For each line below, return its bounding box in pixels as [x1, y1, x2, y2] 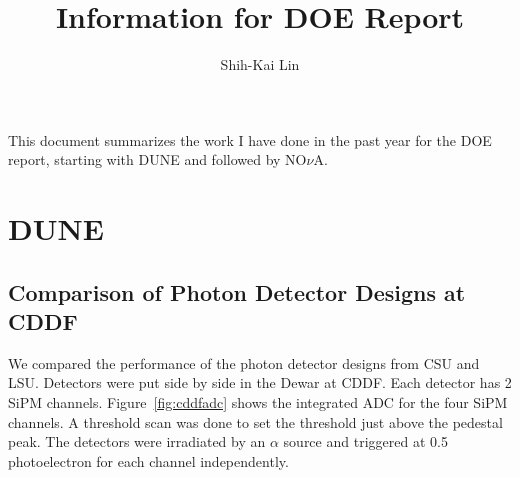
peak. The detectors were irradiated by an [8, 431, 266, 452]
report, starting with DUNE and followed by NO [8, 149, 307, 170]
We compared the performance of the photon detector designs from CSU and [8, 352, 480, 373]
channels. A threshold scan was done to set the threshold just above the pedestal [8, 411, 503, 432]
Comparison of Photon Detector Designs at [8, 276, 466, 307]
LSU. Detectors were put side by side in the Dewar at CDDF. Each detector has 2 [8, 372, 512, 393]
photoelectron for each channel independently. [8, 450, 289, 471]
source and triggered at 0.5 [283, 431, 448, 452]
